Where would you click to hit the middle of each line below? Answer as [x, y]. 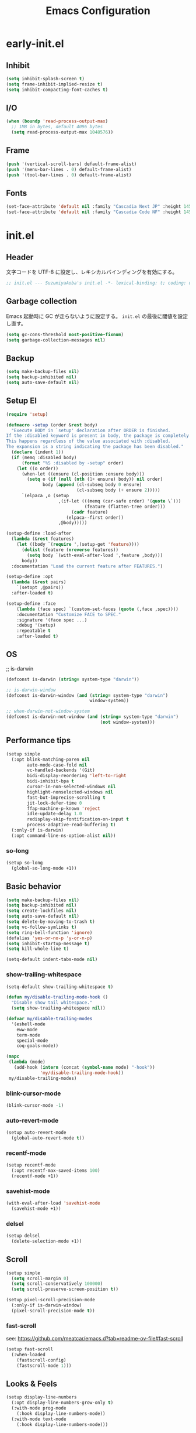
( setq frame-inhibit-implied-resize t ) [55, 84]
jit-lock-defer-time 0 [55, 803]
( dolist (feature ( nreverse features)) [70, 550]
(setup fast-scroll [30, 1349]
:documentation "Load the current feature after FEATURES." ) [87, 566]
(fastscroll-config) [41, 1360]
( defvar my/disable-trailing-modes [49, 1019]
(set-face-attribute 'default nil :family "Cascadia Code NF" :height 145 [99, 212]
